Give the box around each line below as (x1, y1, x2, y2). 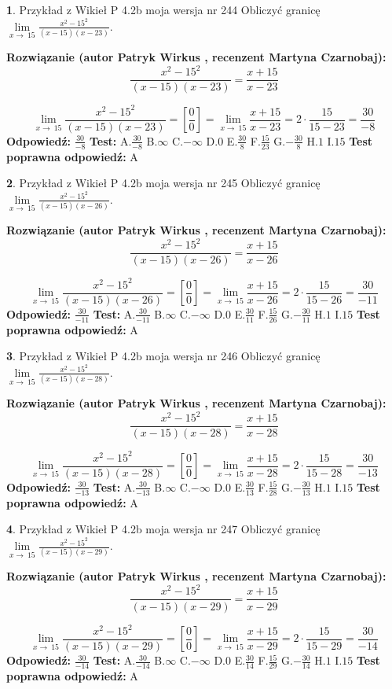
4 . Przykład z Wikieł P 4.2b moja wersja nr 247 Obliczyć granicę (6, 521, 321, 537)
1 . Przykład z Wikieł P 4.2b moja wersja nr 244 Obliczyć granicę (6, 2, 321, 17)
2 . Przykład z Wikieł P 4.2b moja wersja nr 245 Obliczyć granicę (6, 175, 321, 191)
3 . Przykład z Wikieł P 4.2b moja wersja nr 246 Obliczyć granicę (6, 348, 321, 364)
